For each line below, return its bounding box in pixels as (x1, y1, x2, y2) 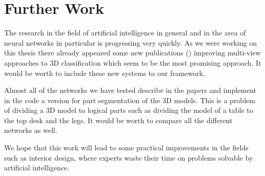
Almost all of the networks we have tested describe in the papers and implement (4, 85, 257, 95)
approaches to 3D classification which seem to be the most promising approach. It (4, 57, 261, 68)
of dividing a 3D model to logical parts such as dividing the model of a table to (4, 105, 253, 115)
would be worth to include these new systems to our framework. (4, 67, 206, 78)
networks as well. (4, 125, 57, 135)
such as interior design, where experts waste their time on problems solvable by (4, 152, 253, 163)
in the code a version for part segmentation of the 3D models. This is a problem (4, 94, 255, 105)
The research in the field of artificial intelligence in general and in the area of (4, 27, 246, 38)
